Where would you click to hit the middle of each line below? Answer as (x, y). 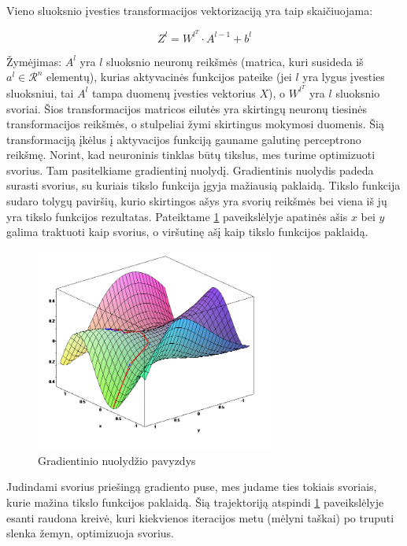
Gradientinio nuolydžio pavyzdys (117, 460)
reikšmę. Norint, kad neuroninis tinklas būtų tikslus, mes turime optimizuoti (191, 155)
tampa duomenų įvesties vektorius (174, 92)
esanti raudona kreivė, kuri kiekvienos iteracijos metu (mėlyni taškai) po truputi (200, 517)
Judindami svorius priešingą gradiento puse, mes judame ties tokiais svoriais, (192, 487)
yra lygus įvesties (344, 77)
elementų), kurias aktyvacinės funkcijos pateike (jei (169, 77)
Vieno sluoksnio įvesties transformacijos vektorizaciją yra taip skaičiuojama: (190, 10)
